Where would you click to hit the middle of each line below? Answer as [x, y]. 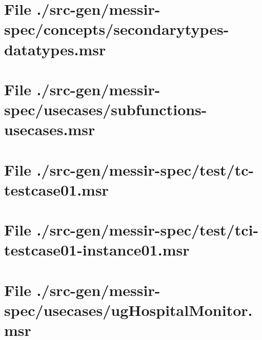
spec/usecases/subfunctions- [106, 109]
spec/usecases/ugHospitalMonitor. [128, 310]
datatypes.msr [55, 49]
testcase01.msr [56, 189]
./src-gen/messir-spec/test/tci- [148, 230]
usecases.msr [50, 129]
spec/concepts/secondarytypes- [117, 29]
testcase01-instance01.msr [97, 250]
